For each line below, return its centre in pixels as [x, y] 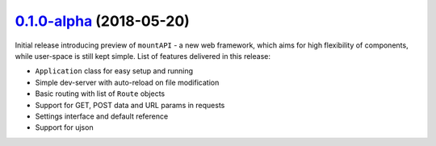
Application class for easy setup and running [114, 71]
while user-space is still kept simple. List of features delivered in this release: [143, 56]
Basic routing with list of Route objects [100, 94]
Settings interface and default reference [102, 116]
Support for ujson [64, 127]
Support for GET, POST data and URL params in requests [130, 105]
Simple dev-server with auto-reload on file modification [127, 82]
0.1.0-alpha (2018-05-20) [102, 21]
